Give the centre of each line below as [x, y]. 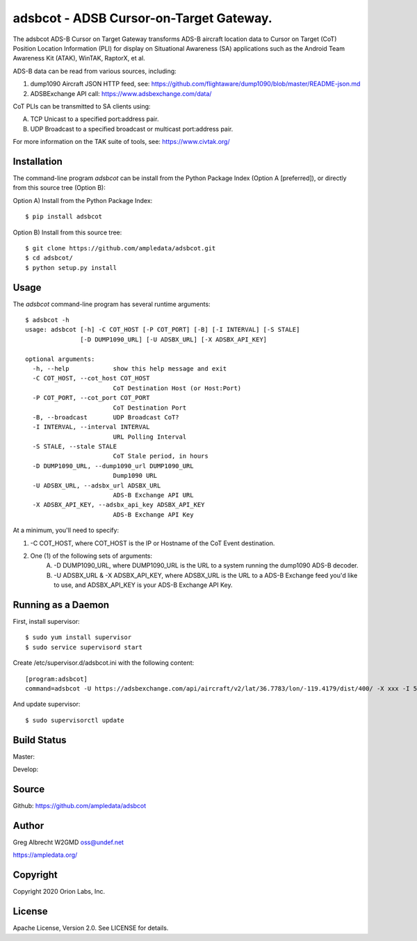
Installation [38, 161]
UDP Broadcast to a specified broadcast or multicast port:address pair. [132, 129]
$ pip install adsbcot [64, 217]
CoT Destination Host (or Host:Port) [177, 388]
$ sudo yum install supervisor [79, 637]
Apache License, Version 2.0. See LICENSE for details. [91, 928]
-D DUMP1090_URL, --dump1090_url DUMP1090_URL [113, 466]
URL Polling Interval [150, 437]
